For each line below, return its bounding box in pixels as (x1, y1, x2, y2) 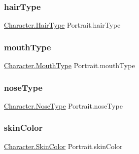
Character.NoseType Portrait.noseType (4, 100, 123, 111)
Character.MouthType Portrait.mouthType (4, 60, 135, 71)
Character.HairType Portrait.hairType (4, 20, 121, 30)
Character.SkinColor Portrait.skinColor (4, 141, 123, 151)
